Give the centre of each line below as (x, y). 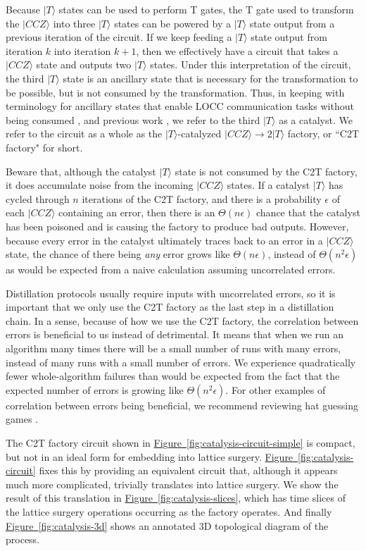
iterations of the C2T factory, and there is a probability (202, 198)
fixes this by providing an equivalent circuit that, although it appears (188, 470)
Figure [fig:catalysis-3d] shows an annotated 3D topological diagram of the (167, 525)
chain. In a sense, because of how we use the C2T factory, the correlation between (182, 320)
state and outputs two (84, 64)
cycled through (38, 198)
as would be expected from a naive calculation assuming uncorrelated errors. (171, 270)
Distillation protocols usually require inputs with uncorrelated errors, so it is (171, 293)
